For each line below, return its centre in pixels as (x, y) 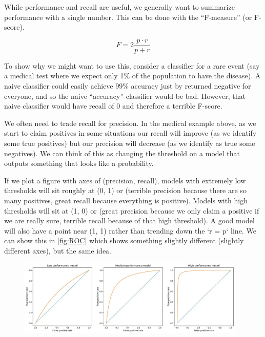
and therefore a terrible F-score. (172, 106)
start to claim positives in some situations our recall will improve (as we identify (130, 133)
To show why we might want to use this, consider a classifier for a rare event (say (132, 65)
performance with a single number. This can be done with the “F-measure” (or (128, 17)
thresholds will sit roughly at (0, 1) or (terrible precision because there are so (125, 190)
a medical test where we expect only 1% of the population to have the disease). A (132, 76)
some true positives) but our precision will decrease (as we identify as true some (130, 143)
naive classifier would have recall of (59, 106)
